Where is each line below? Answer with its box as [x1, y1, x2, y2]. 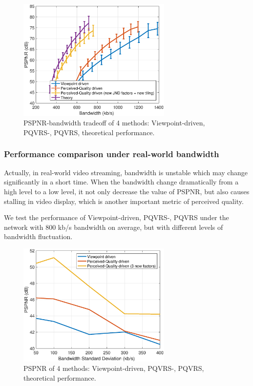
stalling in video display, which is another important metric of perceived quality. [4, 196, 244, 206]
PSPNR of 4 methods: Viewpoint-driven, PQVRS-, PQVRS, [23, 363, 204, 373]
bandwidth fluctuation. [4, 231, 73, 242]
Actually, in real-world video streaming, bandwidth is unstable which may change [4, 167, 248, 177]
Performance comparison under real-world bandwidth [4, 148, 219, 160]
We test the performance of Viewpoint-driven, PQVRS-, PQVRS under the [4, 212, 229, 223]
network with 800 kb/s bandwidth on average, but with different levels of [4, 222, 223, 232]
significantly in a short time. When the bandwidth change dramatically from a [4, 177, 239, 187]
